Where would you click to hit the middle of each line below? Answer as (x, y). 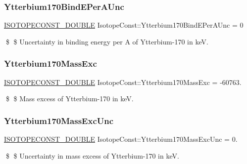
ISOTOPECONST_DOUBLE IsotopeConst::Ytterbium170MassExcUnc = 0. (121, 139)
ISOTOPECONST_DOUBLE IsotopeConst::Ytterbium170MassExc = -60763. (123, 82)
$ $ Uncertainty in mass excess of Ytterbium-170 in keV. (92, 155)
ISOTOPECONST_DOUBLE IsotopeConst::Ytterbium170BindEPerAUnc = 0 (124, 25)
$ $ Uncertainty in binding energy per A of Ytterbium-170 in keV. (107, 41)
